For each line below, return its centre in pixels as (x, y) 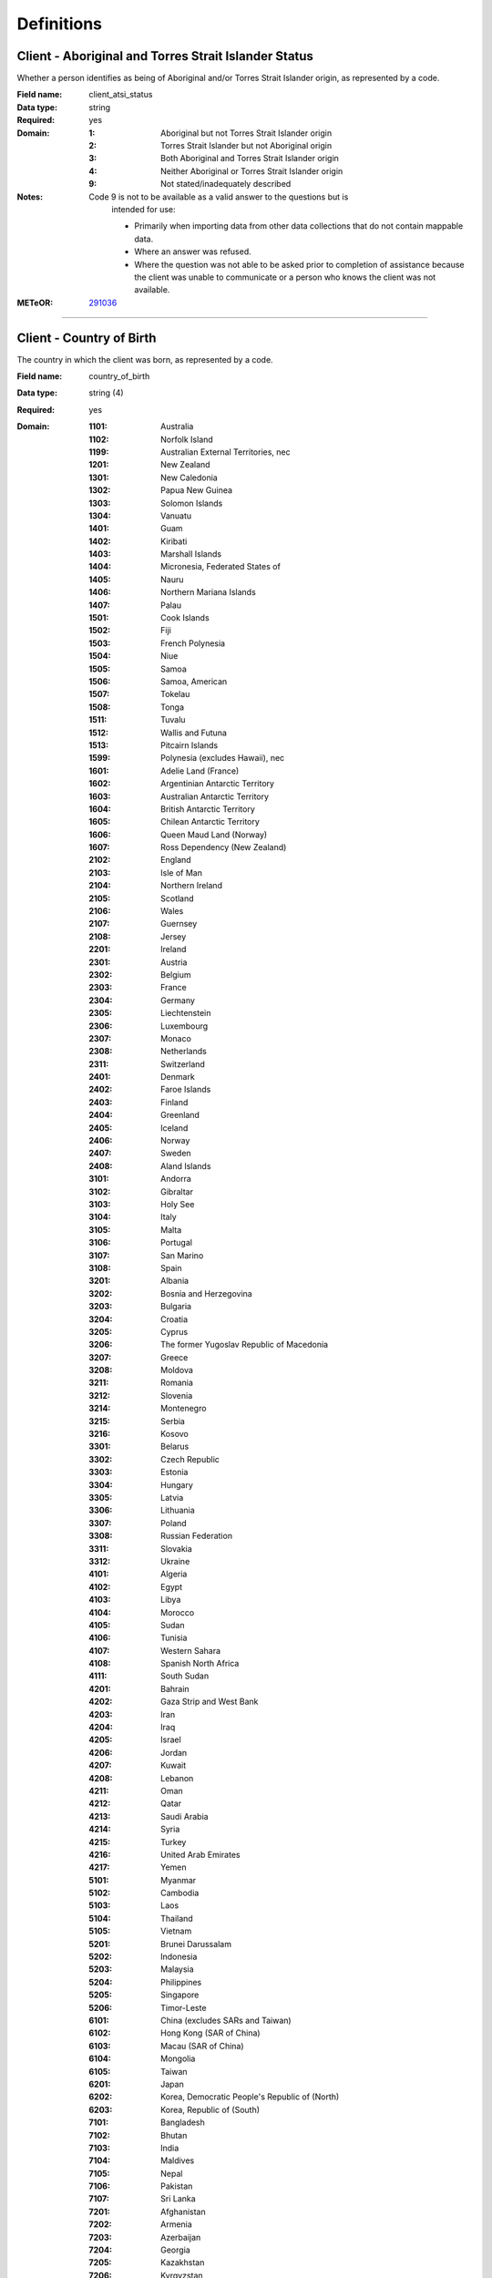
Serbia (173, 1421)
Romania (177, 1383)
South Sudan (185, 1676)
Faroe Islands (186, 1090)
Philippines (181, 1982)
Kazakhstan (183, 2263)
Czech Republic (190, 1459)
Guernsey (179, 924)
